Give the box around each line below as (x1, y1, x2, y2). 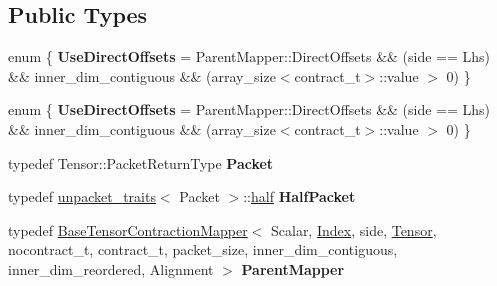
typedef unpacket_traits (8, 186, 156, 207)
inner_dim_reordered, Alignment (8, 258, 214, 279)
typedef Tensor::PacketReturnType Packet (8, 152, 274, 173)
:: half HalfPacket (243, 186, 356, 207)
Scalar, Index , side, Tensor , (270, 219, 437, 240)
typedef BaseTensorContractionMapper (8, 219, 248, 240)
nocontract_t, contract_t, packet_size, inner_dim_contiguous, (8, 239, 398, 260)
